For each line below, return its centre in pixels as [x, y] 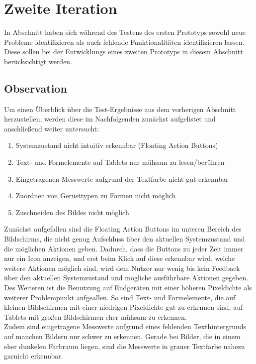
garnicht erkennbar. [34, 356]
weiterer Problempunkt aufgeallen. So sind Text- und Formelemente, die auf [120, 297]
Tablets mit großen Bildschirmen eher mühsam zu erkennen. [95, 316]
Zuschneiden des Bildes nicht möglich [72, 212]
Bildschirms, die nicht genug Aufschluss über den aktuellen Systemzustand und [125, 239]
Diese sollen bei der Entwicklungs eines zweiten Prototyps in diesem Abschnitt [124, 52]
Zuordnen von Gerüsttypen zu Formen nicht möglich [96, 195]
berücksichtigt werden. [38, 61]
